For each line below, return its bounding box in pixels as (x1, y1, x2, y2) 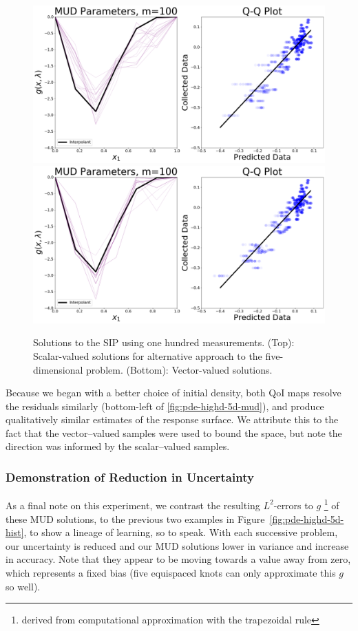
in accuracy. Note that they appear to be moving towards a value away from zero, (6, 552, 351, 566)
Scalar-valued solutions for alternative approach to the (33, 348, 262, 363)
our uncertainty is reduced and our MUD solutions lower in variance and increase (6, 538, 349, 553)
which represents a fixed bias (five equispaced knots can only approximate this (6, 565, 336, 579)
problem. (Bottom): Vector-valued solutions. (86, 362, 273, 376)
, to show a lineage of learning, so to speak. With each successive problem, (23, 525, 338, 539)
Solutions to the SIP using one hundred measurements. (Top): (33, 335, 295, 350)
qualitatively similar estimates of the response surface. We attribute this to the (6, 412, 339, 427)
